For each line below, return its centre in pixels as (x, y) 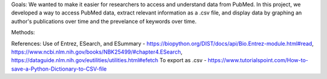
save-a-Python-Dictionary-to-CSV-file (59, 69)
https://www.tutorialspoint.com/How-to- (258, 60)
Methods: (23, 33)
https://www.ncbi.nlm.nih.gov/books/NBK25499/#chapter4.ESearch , (97, 52)
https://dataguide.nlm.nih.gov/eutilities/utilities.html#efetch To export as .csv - (109, 60)
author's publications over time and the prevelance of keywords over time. (104, 21)
